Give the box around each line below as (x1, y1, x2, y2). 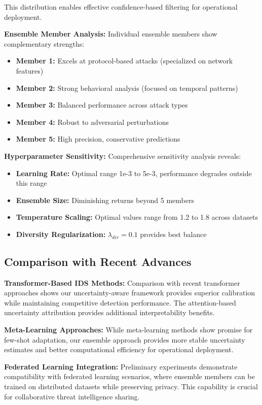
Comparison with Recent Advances (4, 253, 192, 269)
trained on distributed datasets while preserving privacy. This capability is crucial (4, 381, 258, 392)
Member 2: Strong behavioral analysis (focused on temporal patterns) (16, 82, 238, 93)
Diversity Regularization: (16, 228, 106, 239)
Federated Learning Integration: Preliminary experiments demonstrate (4, 361, 238, 372)
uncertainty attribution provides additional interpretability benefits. (4, 307, 215, 318)
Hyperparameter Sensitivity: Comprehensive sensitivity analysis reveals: (4, 150, 241, 161)
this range (16, 178, 47, 188)
